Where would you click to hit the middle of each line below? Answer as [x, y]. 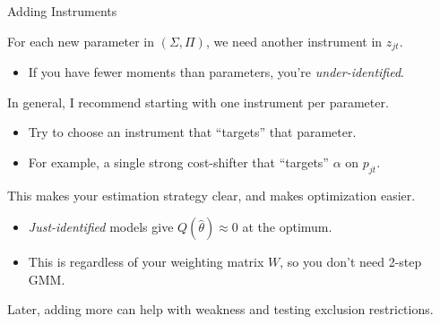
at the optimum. [287, 227]
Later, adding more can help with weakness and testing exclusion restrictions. [220, 309]
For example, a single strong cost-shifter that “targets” [178, 162]
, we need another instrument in [294, 41]
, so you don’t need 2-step [351, 262]
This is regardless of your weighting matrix [146, 262]
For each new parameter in [81, 41]
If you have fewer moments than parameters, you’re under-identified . [216, 72]
